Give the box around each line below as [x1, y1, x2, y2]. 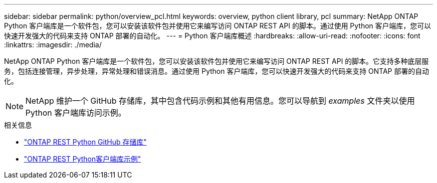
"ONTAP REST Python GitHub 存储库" [24, 138, 147, 146]
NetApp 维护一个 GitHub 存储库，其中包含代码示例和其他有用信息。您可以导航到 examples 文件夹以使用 [25, 96, 415, 106]
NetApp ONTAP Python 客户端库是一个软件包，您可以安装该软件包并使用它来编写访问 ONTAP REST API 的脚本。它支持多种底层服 [4, 57, 429, 65]
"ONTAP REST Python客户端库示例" [24, 155, 141, 163]
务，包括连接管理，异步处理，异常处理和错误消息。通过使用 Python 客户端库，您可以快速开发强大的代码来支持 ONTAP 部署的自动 [4, 67, 429, 75]
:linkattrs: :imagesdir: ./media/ [4, 40, 102, 49]
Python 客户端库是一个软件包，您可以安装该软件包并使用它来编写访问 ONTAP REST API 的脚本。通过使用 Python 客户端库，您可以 [4, 21, 432, 30]
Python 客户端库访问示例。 [25, 108, 126, 118]
